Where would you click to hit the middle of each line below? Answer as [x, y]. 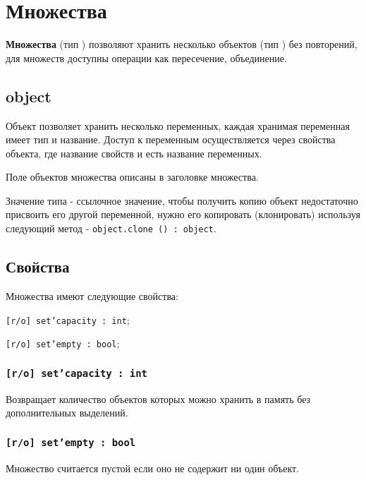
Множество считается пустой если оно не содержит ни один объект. [153, 468]
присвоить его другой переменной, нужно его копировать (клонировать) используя [183, 214]
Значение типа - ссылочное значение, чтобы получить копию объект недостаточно [182, 200]
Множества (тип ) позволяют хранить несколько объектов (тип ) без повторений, [182, 44]
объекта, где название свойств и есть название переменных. [134, 153]
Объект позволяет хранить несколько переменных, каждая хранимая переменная [178, 125]
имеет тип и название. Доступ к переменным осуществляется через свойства [171, 139]
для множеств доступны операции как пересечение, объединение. [146, 58]
